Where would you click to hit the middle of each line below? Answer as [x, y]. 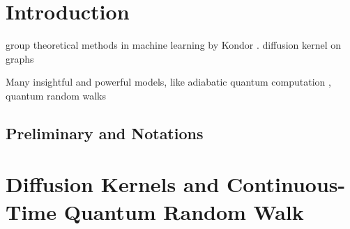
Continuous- [286, 184]
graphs [20, 58]
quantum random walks [56, 95]
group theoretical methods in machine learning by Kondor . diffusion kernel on [174, 45]
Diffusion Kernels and [113, 184]
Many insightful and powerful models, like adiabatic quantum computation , [168, 82]
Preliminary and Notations [105, 133]
